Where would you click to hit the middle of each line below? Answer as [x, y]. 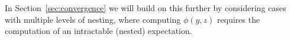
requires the [239, 19]
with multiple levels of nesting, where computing [93, 19]
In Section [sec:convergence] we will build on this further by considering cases [145, 8]
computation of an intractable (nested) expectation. [98, 31]
